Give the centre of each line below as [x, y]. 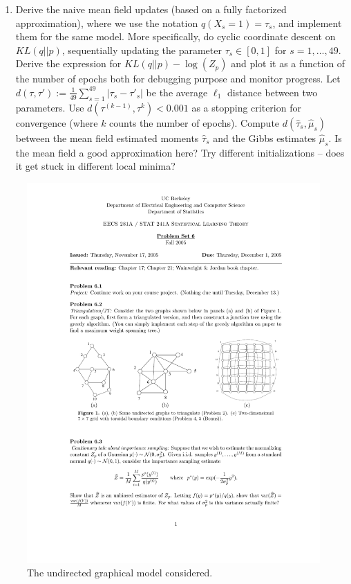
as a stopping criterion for [246, 107]
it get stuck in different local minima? [95, 166]
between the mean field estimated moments [107, 138]
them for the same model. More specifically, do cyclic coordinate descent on [175, 36]
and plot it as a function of [288, 63]
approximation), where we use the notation [107, 23]
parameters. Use [50, 107]
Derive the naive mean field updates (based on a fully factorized [151, 9]
